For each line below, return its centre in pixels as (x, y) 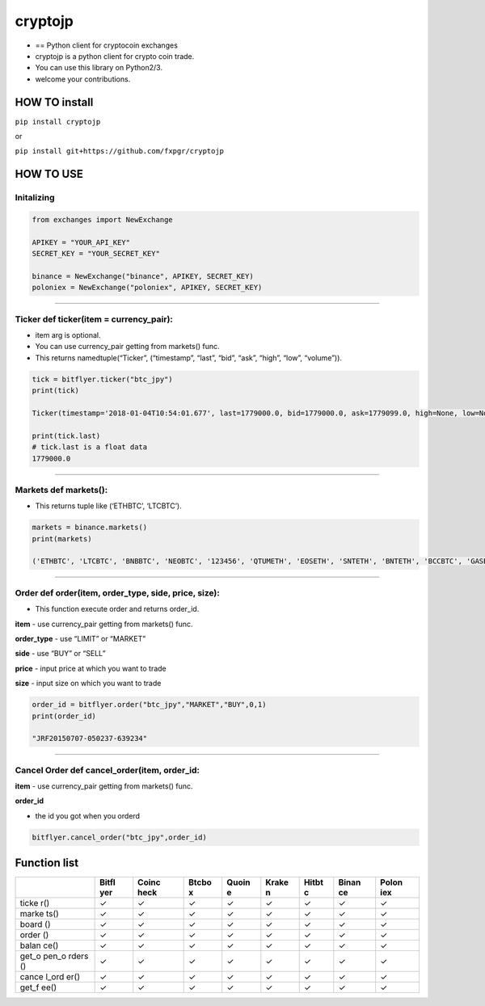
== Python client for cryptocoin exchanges (106, 45)
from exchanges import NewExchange (102, 219)
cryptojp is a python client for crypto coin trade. (115, 56)
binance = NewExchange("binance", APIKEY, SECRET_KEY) (143, 276)
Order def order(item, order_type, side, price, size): (117, 592)
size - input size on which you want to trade (88, 684)
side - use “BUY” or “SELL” (60, 654)
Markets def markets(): (61, 490)
